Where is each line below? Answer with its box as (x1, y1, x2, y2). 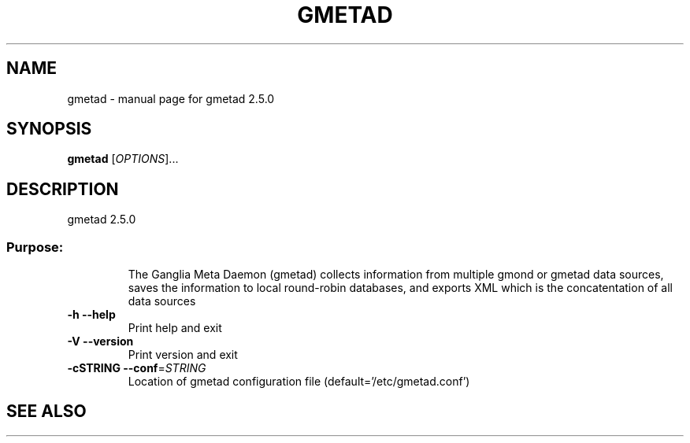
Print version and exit (128, 348, 238, 362)
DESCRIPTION (6, 179, 119, 199)
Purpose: (6, 238, 64, 255)
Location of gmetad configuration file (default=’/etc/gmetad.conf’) (128, 375, 470, 389)
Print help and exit (128, 321, 222, 335)
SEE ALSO (6, 401, 87, 422)
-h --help (67, 308, 116, 322)
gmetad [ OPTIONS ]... (67, 152, 179, 166)
